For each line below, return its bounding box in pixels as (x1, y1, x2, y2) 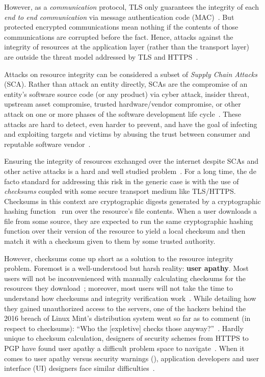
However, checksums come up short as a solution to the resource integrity (4, 253, 233, 263)
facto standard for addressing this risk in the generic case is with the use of (4, 175, 239, 186)
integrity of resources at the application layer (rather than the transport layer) (4, 41, 249, 52)
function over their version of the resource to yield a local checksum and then (4, 225, 246, 236)
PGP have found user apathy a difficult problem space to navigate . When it (4, 343, 245, 353)
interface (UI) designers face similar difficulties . (4, 363, 155, 373)
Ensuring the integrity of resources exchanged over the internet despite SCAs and (4, 156, 258, 166)
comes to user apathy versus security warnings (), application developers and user (4, 353, 259, 363)
